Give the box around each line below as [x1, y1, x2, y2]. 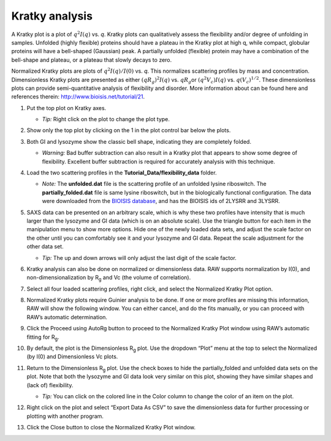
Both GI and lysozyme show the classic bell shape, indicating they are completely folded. [26, 138, 251, 145]
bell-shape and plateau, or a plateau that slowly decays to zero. [11, 56, 172, 64]
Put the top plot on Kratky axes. [26, 104, 107, 111]
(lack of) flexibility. [26, 381, 74, 388]
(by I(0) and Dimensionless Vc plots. [26, 353, 118, 360]
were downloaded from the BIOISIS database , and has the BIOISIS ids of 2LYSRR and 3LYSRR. [42, 198, 280, 205]
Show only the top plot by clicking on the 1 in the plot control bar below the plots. [26, 127, 231, 134]
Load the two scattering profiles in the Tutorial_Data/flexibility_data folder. [26, 169, 217, 177]
